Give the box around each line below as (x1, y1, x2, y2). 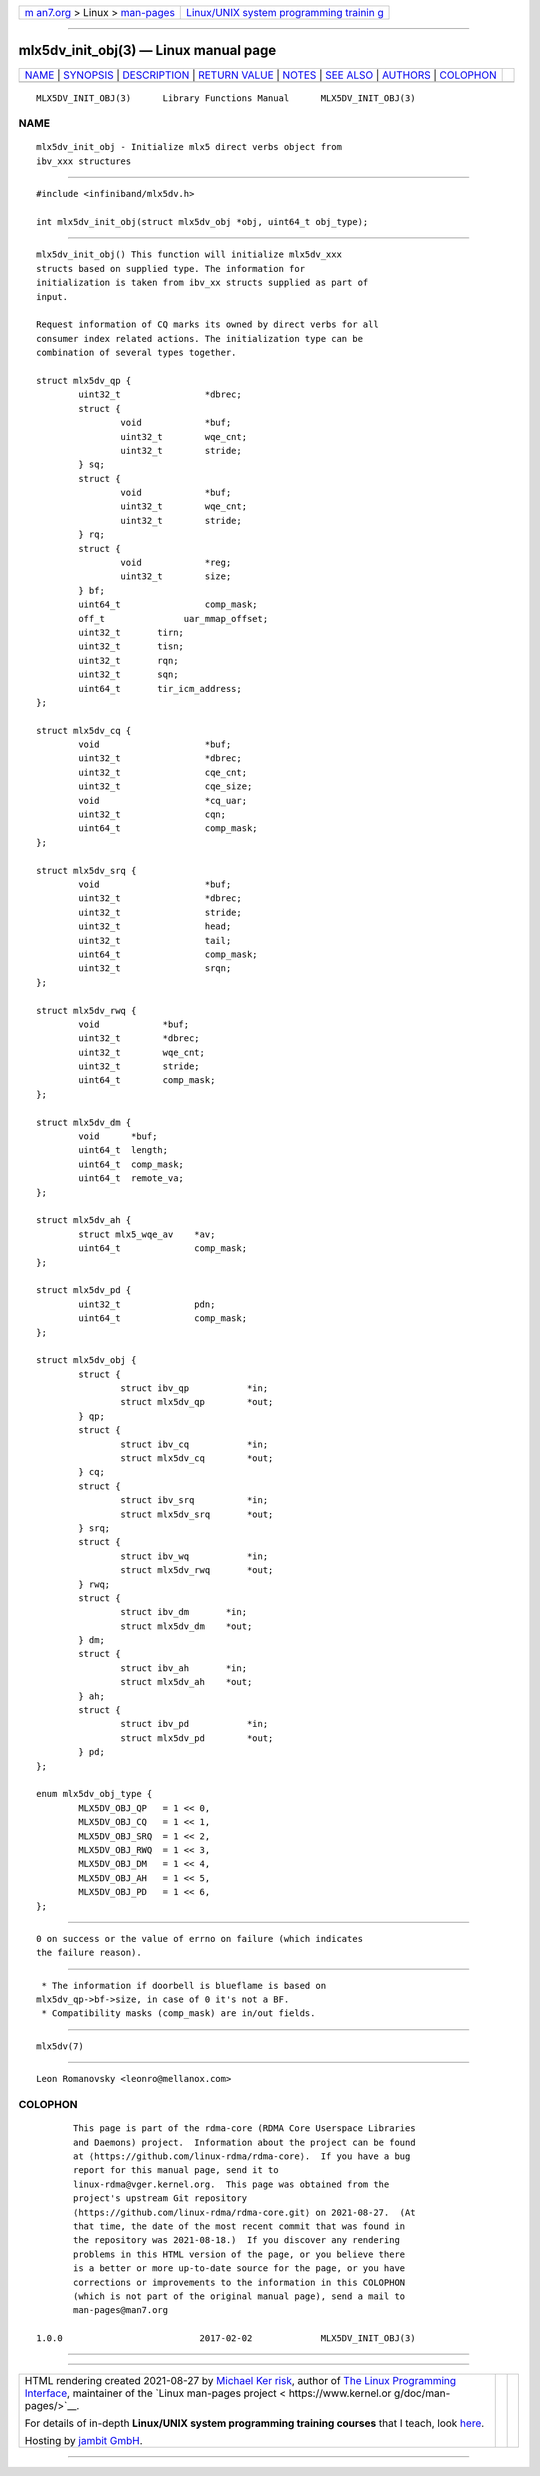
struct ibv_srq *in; (120, 1495, 269, 1506)
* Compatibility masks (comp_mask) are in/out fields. (41, 2008, 316, 2019)
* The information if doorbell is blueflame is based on (41, 1980, 327, 1991)
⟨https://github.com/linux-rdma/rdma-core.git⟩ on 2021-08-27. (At (73, 2206, 416, 2218)
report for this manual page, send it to (73, 2165, 279, 2176)
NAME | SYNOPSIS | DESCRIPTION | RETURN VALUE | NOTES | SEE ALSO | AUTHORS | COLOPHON (24, 68, 497, 82)
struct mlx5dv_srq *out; (120, 1508, 274, 1520)
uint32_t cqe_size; (78, 781, 253, 792)
